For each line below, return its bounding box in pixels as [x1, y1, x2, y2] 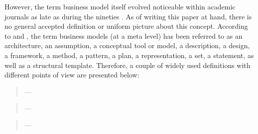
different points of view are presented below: [4, 69, 139, 80]
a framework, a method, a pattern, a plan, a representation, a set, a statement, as [4, 50, 254, 60]
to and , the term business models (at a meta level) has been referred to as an [4, 30, 243, 41]
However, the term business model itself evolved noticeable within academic [4, 1, 236, 11]
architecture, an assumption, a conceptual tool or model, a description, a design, [4, 40, 250, 51]
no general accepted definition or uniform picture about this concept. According [4, 21, 248, 31]
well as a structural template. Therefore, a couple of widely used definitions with [4, 60, 251, 70]
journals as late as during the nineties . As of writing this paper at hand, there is [4, 11, 252, 21]
